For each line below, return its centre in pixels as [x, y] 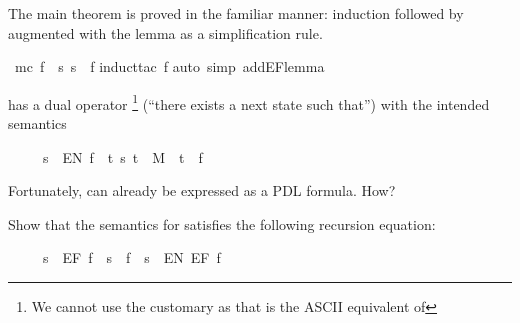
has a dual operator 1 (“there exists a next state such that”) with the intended [249, 102]
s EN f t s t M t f [122, 156]
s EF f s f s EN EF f [131, 257]
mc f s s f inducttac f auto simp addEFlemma [169, 66]
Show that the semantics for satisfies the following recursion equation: [222, 223]
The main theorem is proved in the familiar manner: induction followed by [236, 13]
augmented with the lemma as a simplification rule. [165, 32]
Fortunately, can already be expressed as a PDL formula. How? [202, 190]
